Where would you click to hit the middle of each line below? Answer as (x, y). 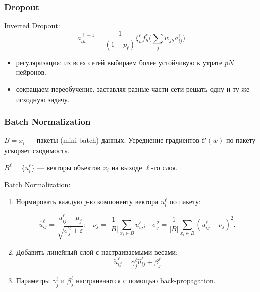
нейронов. (31, 72)
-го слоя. (164, 167)
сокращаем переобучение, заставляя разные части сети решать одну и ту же (133, 89)
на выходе (127, 167)
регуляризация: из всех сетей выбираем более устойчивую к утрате (119, 62)
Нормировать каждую (49, 201)
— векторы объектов (69, 167)
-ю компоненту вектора (123, 201)
